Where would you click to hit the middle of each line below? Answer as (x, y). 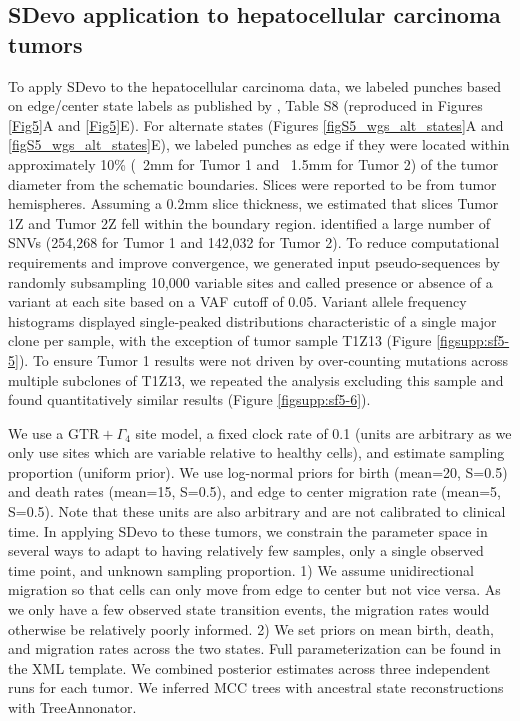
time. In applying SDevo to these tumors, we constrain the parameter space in (248, 530)
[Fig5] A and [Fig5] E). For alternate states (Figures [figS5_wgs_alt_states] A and (256, 124)
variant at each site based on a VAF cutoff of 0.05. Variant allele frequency (237, 301)
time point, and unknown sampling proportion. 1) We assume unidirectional (241, 569)
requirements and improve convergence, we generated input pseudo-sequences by (254, 261)
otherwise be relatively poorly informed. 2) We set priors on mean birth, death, (251, 628)
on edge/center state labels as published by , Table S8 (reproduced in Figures (245, 105)
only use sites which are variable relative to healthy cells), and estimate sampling (256, 452)
